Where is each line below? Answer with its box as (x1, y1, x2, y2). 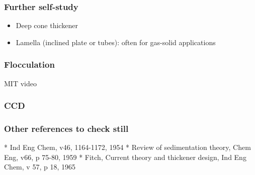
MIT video (4, 78, 37, 88)
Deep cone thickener (16, 20, 78, 31)
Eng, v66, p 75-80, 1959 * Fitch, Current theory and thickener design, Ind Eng (4, 151, 246, 162)
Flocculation (4, 58, 55, 71)
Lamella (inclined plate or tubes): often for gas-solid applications (16, 37, 216, 47)
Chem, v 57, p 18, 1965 (4, 161, 75, 172)
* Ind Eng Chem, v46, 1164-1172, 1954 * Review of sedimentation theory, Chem (4, 142, 251, 152)
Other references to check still (4, 122, 129, 134)
